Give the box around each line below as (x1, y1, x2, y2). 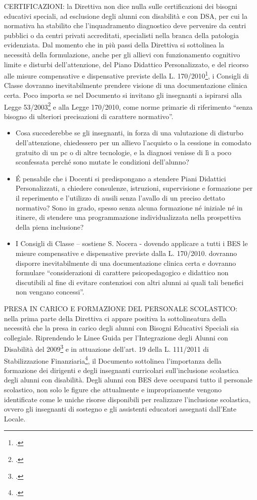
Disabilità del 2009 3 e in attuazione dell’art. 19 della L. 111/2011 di (4, 342, 209, 354)
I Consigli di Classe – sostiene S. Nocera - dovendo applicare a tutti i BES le (15, 238, 248, 249)
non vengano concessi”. (15, 287, 85, 297)
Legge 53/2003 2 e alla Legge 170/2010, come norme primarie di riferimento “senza (4, 100, 253, 112)
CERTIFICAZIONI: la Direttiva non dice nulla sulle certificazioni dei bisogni (4, 1, 237, 11)
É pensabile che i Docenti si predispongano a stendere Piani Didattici (15, 173, 226, 183)
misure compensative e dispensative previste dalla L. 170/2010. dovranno (15, 248, 237, 258)
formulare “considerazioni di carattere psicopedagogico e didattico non (15, 267, 229, 278)
